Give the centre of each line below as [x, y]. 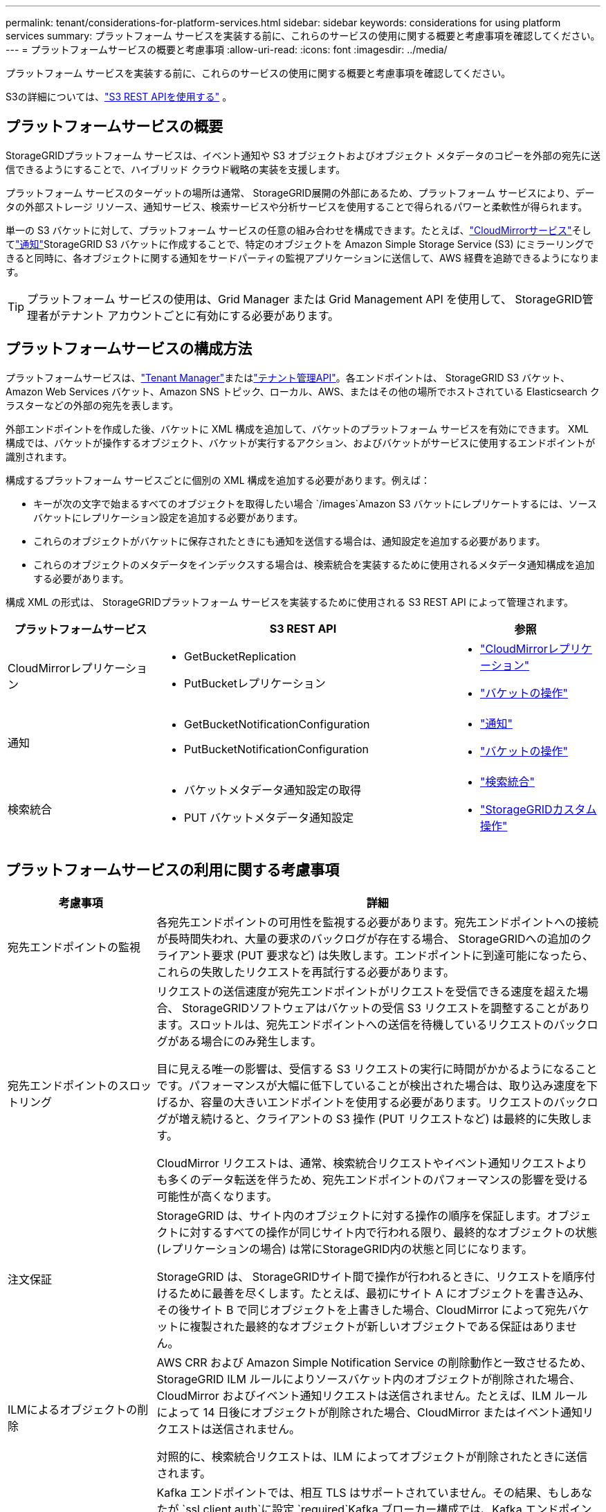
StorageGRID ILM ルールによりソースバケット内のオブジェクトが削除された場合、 [369, 1379]
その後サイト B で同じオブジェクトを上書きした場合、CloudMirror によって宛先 [362, 1309]
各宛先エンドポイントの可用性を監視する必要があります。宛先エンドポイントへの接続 [377, 922]
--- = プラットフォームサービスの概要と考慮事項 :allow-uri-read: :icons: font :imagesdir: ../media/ [227, 49]
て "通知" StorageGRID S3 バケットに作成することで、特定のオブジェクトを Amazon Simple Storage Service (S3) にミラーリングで [300, 244]
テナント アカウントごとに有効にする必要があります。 [200, 315]
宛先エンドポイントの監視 [74, 947]
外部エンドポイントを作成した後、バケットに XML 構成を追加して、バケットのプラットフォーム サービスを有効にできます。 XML [297, 429]
